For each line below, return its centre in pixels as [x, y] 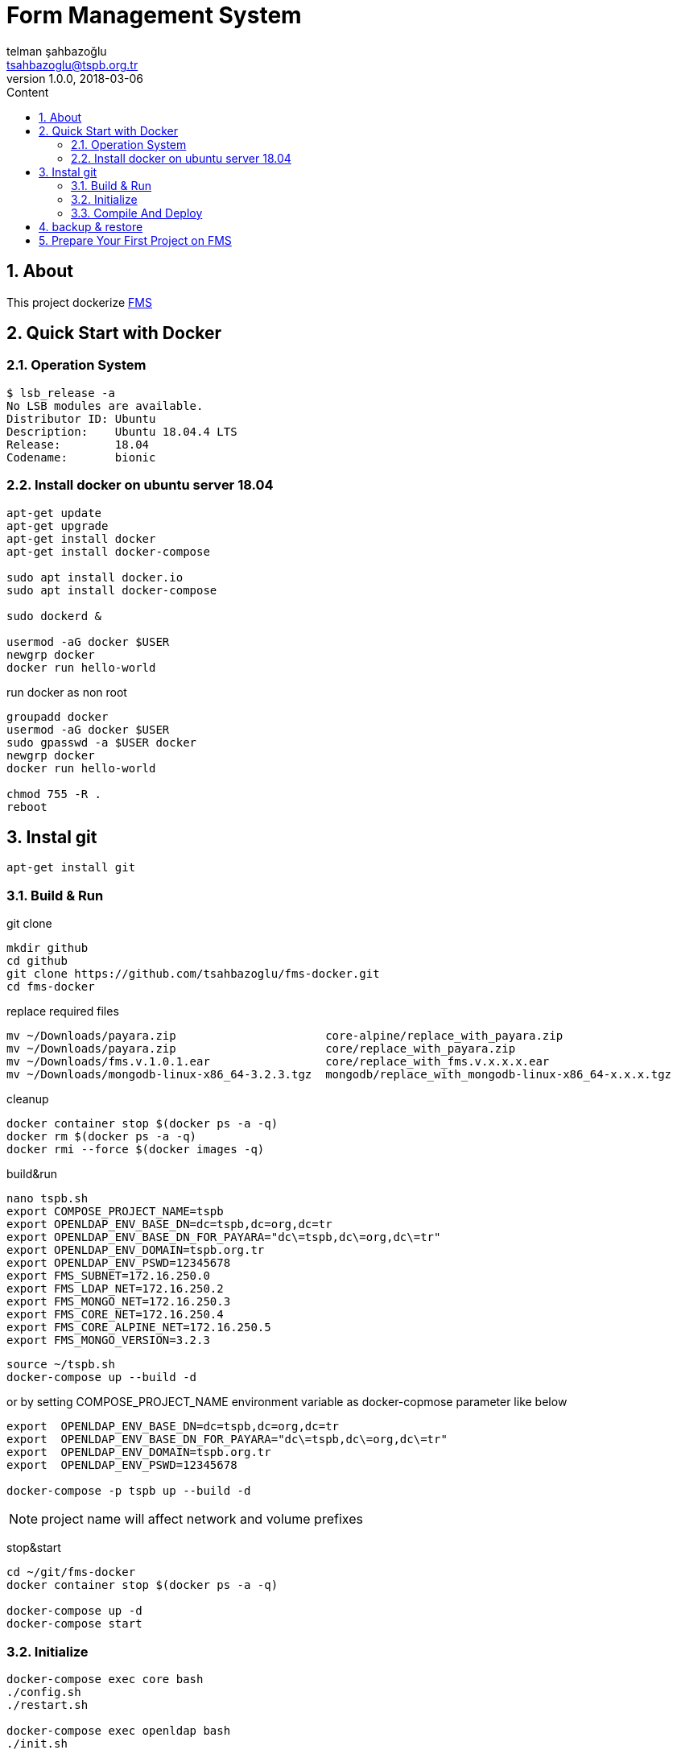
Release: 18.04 [78, 444]
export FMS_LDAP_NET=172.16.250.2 [115, 1289]
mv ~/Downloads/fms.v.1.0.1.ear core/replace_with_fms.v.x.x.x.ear [278, 1062]
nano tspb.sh [47, 1199]
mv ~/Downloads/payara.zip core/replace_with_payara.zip [261, 1049]
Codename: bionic [81, 457]
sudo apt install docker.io [95, 577]
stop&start [34, 1548]
